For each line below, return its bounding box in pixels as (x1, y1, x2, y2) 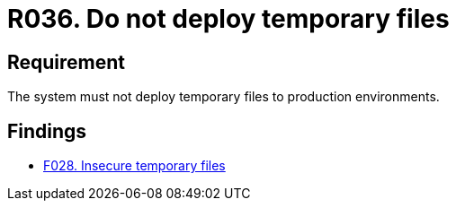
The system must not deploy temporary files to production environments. (7, 89, 440, 105)
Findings (7, 119, 87, 143)
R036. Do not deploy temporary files (7, 4, 450, 34)
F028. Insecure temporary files (43, 158, 226, 174)
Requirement (7, 50, 126, 74)
